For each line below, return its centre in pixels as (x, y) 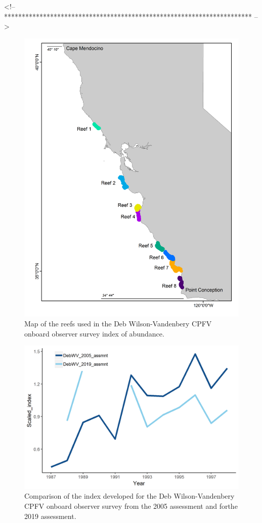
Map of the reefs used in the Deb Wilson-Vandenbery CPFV (118, 324)
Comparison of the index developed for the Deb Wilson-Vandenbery (129, 496)
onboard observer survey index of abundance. (94, 333)
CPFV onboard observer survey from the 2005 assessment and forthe (131, 506)
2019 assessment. (50, 516)
